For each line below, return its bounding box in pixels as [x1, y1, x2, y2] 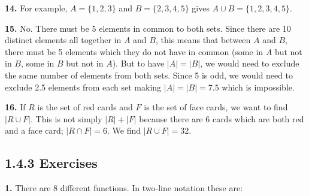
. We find [107, 124, 141, 137]
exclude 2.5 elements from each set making [5, 80, 162, 93]
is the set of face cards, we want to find [144, 101, 288, 113]
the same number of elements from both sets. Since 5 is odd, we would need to [5, 68, 293, 81]
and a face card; [5, 124, 63, 137]
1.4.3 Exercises [5, 153, 98, 172]
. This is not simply [31, 112, 102, 125]
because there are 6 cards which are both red [139, 112, 304, 125]
